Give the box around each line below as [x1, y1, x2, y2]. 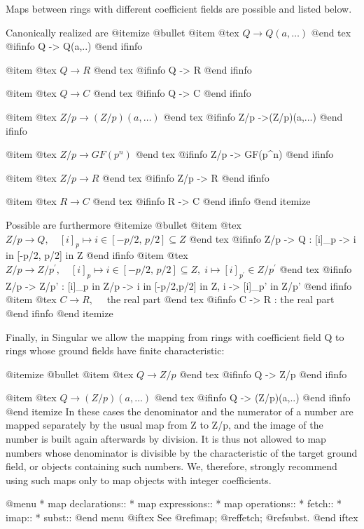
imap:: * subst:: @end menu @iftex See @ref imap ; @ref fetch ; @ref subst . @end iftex [6, 510, 358, 525]
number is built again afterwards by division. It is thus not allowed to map [6, 431, 326, 446]
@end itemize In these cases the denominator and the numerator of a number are [6, 403, 353, 418]
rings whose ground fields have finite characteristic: [6, 343, 225, 358]
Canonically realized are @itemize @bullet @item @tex [6, 25, 239, 39]
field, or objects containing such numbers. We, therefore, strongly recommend [6, 459, 337, 474]
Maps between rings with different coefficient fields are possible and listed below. [6, 1, 352, 15]
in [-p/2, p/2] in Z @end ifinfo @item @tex [6, 248, 188, 262]
